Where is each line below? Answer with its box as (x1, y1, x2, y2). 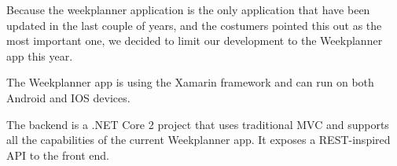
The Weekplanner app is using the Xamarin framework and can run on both (6, 74, 374, 90)
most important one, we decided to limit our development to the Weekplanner (6, 32, 383, 49)
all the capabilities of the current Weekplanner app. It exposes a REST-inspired (6, 131, 391, 148)
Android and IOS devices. (6, 89, 130, 105)
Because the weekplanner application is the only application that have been (6, 2, 370, 17)
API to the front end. (6, 146, 109, 163)
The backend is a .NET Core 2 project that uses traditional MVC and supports (6, 116, 389, 132)
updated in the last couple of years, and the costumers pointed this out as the (6, 17, 382, 33)
